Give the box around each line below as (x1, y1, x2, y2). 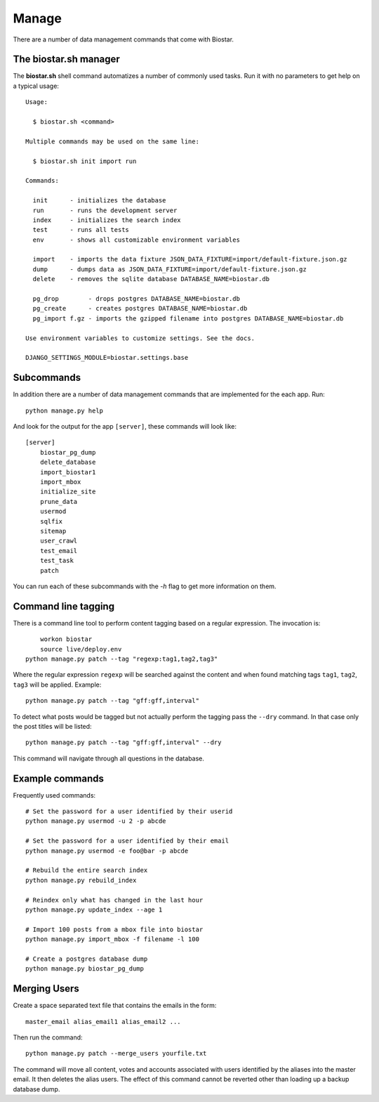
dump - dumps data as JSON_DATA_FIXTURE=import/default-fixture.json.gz (32, 265, 307, 273)
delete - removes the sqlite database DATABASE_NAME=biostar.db (32, 275, 270, 283)
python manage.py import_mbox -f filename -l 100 (25, 935, 200, 943)
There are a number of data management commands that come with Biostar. (13, 35, 234, 44)
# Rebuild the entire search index (25, 867, 148, 874)
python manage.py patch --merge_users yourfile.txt (25, 1049, 207, 1058)
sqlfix (39, 517, 63, 525)
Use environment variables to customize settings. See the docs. (25, 334, 255, 342)
